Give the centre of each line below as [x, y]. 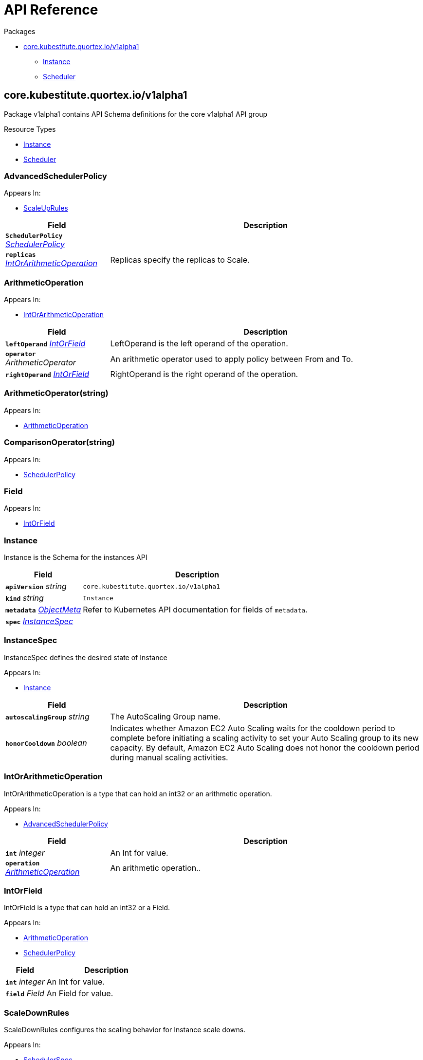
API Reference [51, 10]
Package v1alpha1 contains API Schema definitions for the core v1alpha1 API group [136, 114]
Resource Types [30, 129]
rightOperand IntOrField [47, 374]
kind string [25, 598]
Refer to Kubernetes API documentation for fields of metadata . [195, 610]
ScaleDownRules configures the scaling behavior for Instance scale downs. [125, 1030]
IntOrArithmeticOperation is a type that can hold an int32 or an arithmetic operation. [138, 793]
